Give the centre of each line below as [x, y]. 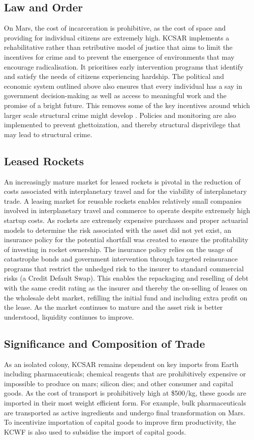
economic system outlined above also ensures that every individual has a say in [123, 86]
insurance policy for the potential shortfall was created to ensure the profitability [126, 239]
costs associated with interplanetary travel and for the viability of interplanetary [126, 191]
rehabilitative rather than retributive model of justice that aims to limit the [118, 47]
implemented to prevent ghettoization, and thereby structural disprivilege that [122, 125]
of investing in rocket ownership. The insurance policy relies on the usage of [118, 249]
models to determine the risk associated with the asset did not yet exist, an [118, 230]
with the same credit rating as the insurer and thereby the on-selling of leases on [126, 288]
